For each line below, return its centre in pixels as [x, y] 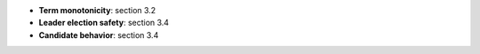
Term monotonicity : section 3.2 [97, 10]
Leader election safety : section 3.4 [104, 23]
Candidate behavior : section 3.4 [99, 35]
